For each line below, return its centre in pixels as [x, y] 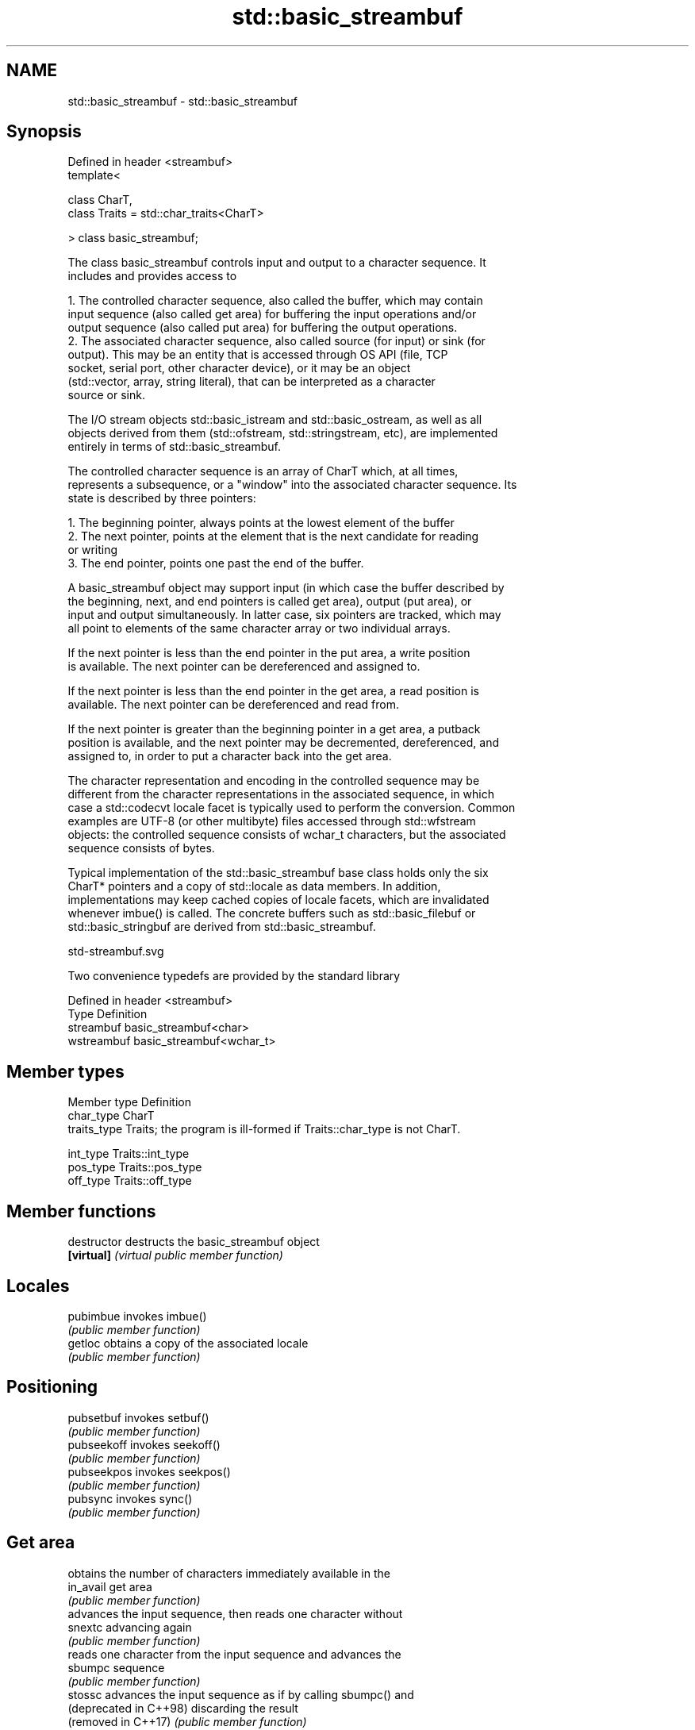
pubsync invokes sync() [130, 1498]
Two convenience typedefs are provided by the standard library [234, 976]
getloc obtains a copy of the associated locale [188, 1343]
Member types [65, 1071]
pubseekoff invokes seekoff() [144, 1444]
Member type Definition [129, 1102]
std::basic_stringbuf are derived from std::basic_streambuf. [222, 927]
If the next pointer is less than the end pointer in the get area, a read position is [273, 691]
